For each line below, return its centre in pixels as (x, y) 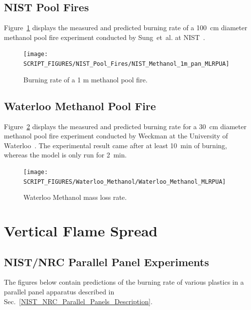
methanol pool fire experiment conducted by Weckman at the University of (116, 136)
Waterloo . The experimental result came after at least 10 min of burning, (116, 145)
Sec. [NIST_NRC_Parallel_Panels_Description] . (78, 301)
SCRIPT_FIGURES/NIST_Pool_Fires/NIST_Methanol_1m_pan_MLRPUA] (126, 64)
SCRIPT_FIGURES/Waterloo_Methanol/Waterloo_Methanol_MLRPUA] (125, 182)
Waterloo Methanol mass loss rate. (75, 197)
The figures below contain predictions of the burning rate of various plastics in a (124, 282)
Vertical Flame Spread (81, 230)
